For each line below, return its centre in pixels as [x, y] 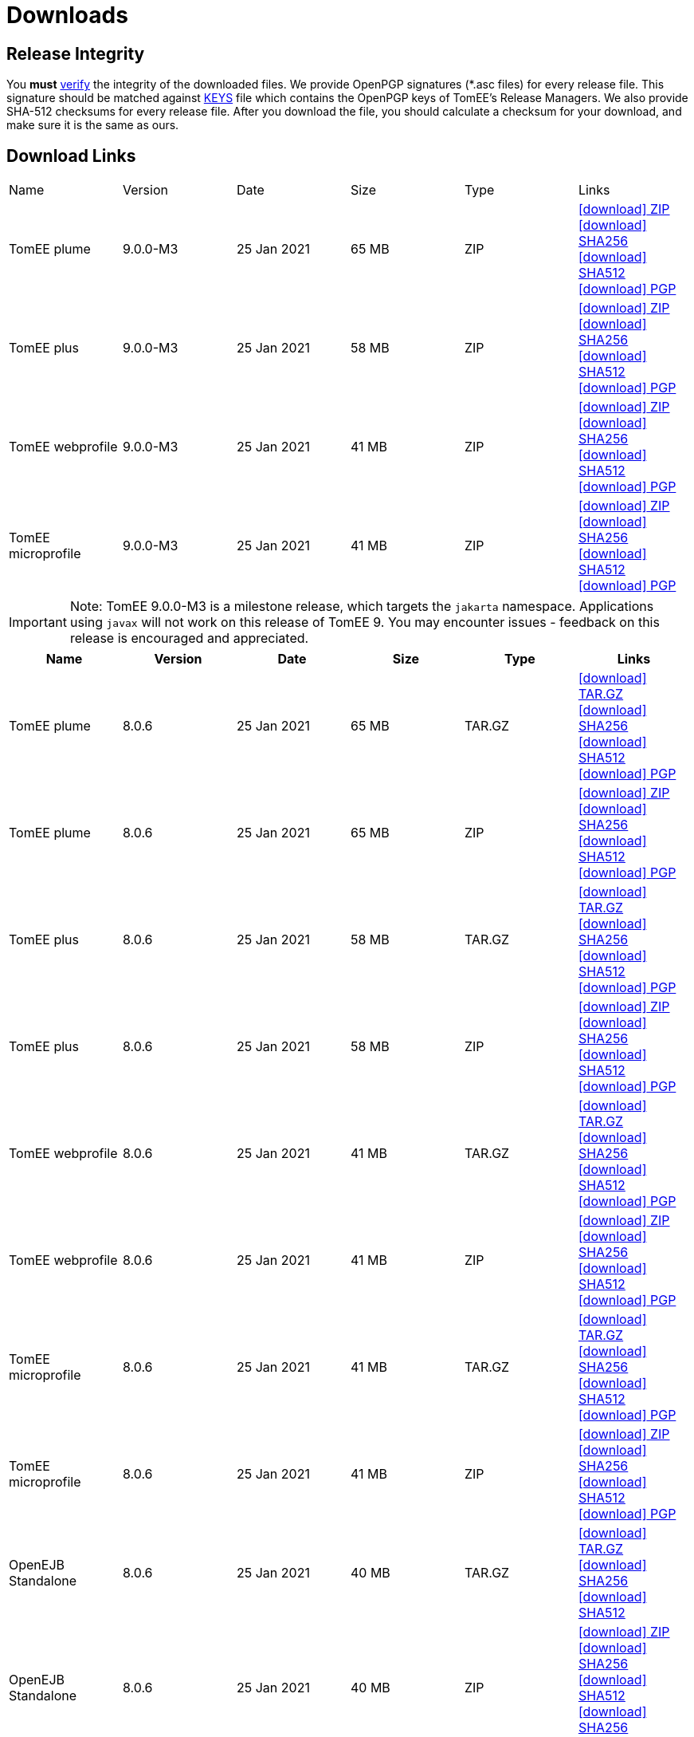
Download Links [71, 156]
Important [38, 622]
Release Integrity [76, 53]
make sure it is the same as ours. [93, 125]
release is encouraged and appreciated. [189, 638]
